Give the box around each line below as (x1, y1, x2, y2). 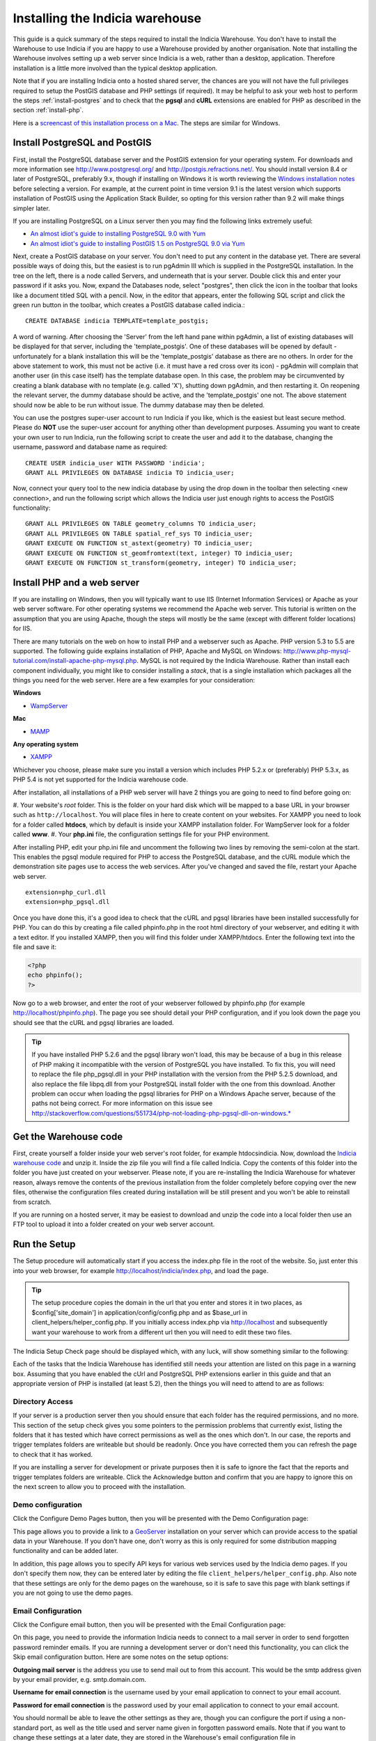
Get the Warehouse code (13, 1130, 123, 1142)
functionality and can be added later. (13, 1547, 118, 1555)
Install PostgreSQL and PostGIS (13, 136, 152, 149)
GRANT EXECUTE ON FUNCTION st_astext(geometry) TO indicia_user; (25, 540, 253, 547)
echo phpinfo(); (27, 971, 84, 979)
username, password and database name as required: (13, 443, 168, 451)
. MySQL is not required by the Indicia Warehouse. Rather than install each (136, 657, 350, 665)
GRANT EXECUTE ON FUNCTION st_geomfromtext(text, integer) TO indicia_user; (25, 549, 294, 557)
